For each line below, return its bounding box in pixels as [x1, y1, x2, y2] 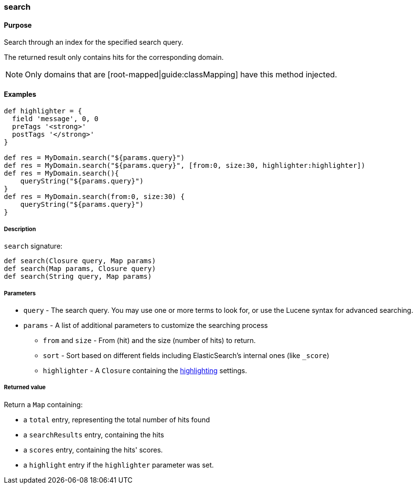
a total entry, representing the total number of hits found [23, 415, 210, 424]
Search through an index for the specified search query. [4, 38, 184, 47]
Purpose [4, 20, 32, 29]
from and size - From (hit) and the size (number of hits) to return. [43, 336, 256, 344]
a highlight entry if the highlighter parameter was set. [23, 460, 214, 469]
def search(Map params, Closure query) [4, 265, 156, 273]
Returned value [4, 384, 46, 391]
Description [4, 225, 36, 233]
